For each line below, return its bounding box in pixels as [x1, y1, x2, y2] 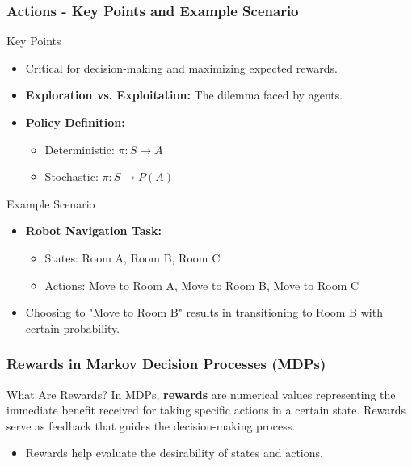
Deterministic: [44, 141, 115, 157]
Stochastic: [44, 168, 99, 185]
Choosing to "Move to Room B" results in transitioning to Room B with [25, 304, 383, 321]
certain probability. [25, 319, 120, 336]
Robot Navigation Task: [25, 222, 162, 239]
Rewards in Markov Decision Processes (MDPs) [6, 354, 326, 374]
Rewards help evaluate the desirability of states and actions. [25, 444, 323, 461]
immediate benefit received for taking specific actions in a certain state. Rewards [6, 401, 406, 418]
